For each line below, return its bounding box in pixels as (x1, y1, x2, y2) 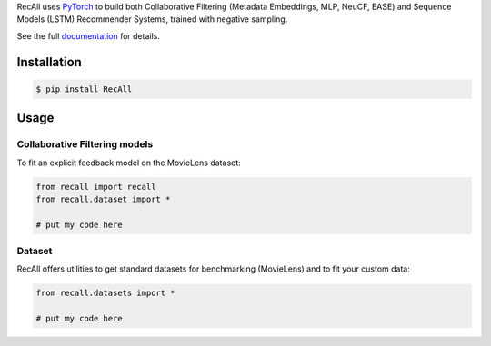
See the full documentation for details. (16, 30, 161, 41)
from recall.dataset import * (35, 193, 171, 204)
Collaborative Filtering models (16, 138, 154, 151)
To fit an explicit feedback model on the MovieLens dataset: (16, 157, 241, 168)
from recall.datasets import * (35, 288, 176, 299)
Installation (16, 54, 82, 70)
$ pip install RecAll (35, 84, 133, 94)
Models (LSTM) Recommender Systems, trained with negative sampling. (16, 14, 288, 25)
